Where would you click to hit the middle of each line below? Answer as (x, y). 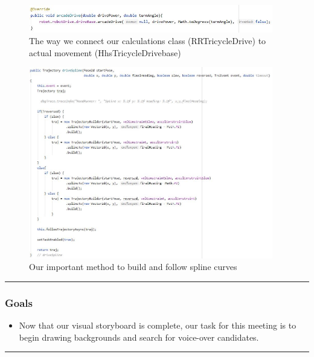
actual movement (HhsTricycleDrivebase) (105, 52)
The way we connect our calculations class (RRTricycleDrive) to (148, 41)
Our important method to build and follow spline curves (133, 267)
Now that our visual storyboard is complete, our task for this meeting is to (158, 325)
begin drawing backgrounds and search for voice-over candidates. (139, 337)
